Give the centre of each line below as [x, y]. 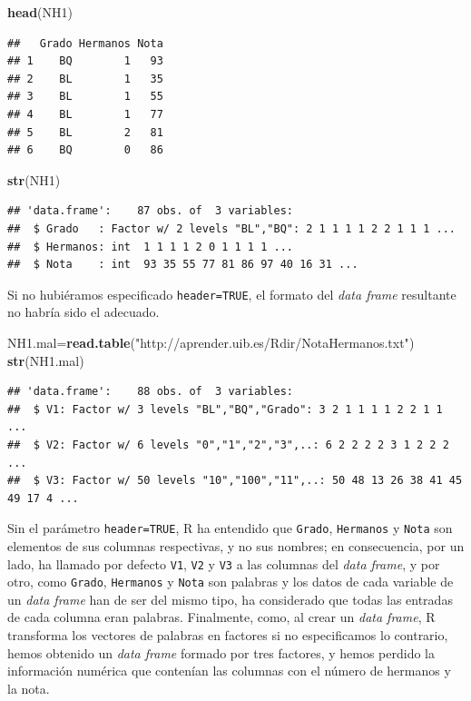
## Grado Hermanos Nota [85, 43]
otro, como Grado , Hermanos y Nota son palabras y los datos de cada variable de [231, 582]
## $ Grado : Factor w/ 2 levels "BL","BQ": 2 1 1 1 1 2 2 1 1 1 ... [231, 228]
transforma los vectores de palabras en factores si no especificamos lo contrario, [228, 635]
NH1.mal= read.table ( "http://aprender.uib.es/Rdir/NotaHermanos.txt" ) [211, 342]
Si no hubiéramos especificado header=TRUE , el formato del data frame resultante [232, 294]
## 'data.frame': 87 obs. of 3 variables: [150, 211]
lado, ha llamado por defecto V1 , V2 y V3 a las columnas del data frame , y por [224, 563]
